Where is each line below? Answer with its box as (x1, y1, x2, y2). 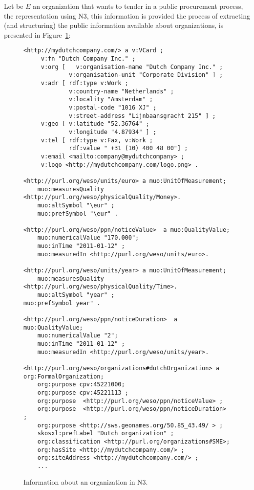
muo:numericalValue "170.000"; (37, 234, 139, 242)
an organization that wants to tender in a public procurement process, (33, 1, 243, 11)
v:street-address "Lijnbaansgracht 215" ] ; (69, 112, 216, 119)
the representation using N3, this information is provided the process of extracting (4, 10, 250, 21)
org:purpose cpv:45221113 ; (37, 389, 128, 396)
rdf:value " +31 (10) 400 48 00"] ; (69, 145, 188, 152)
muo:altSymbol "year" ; (37, 291, 115, 299)
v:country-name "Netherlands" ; (69, 88, 174, 95)
